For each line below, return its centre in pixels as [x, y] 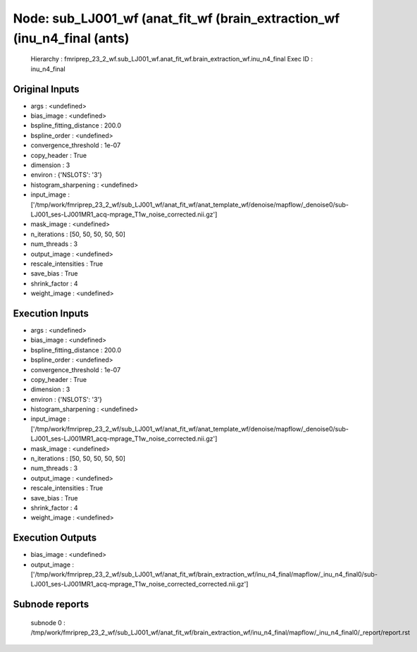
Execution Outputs [55, 538]
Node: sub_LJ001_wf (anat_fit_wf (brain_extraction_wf [176, 18]
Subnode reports [51, 604]
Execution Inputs [51, 313]
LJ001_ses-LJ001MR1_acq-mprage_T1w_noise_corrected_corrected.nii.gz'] [139, 584]
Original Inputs [46, 89]
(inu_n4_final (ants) [71, 38]
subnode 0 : [48, 622]
